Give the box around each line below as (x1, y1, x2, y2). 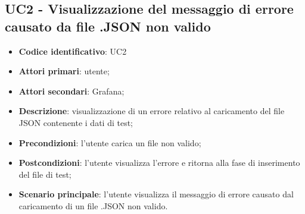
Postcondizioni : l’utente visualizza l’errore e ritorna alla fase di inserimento (18, 156, 300, 169)
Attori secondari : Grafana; (18, 84, 125, 97)
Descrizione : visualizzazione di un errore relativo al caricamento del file (18, 105, 285, 117)
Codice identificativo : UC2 (18, 45, 127, 57)
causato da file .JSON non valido (5, 17, 211, 35)
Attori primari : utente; (18, 65, 110, 77)
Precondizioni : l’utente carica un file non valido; (18, 136, 201, 149)
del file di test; (18, 168, 71, 180)
